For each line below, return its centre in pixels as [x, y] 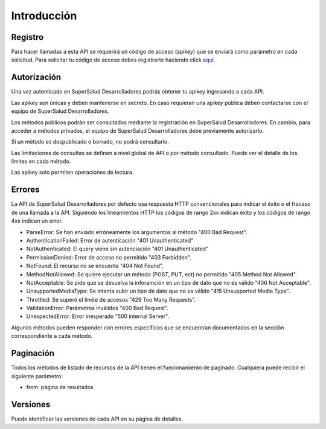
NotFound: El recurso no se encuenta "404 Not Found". [95, 266]
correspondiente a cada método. [52, 336]
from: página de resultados [60, 387]
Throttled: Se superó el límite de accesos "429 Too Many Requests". [111, 299]
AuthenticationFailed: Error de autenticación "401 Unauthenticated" [110, 240]
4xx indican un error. [37, 221]
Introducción [44, 16]
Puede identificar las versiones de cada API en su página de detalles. [97, 419]
